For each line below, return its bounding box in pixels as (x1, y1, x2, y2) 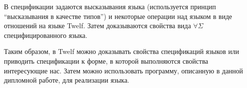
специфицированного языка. (4, 30, 88, 40)
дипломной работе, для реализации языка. (4, 75, 129, 85)
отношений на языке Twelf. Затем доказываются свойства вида (4, 20, 191, 31)
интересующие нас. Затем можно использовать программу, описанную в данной (4, 65, 243, 75)
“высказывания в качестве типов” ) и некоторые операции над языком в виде (4, 11, 232, 21)
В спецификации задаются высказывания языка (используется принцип (4, 1, 216, 11)
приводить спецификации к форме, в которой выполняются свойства (4, 55, 208, 66)
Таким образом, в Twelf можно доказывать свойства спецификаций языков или (4, 46, 239, 56)
